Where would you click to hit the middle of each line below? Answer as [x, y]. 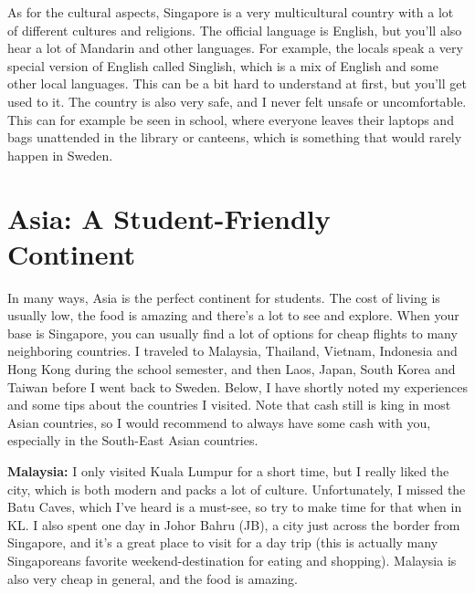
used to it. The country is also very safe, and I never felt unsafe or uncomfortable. [237, 101]
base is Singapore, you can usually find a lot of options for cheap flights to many [232, 333]
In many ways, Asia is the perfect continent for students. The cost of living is [224, 297]
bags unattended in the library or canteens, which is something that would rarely [235, 137]
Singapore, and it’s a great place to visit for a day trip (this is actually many [223, 542]
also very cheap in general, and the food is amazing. [153, 578]
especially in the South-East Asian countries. [133, 440]
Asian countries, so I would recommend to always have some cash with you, [219, 422]
